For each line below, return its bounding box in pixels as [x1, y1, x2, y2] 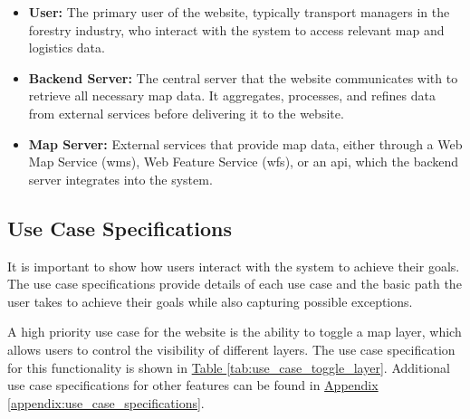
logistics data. [28, 38, 105, 57]
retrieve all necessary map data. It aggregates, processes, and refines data [28, 86, 436, 105]
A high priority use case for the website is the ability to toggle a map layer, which [7, 322, 462, 341]
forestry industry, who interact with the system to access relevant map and [28, 20, 445, 39]
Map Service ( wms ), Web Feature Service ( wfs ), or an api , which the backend [28, 152, 459, 171]
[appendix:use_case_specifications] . [7, 393, 205, 412]
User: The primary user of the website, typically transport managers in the [28, 3, 450, 21]
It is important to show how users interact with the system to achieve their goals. [7, 256, 460, 275]
